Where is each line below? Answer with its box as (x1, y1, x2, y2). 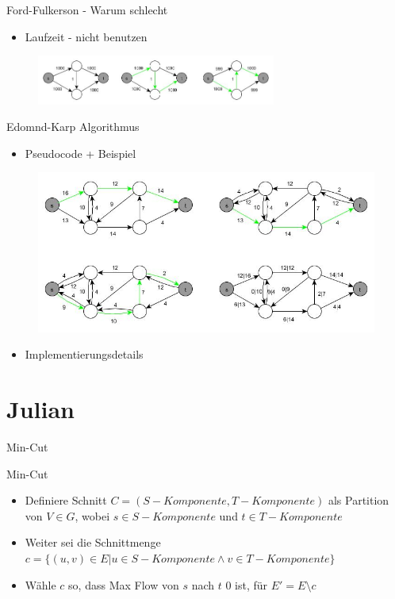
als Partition (328, 492, 389, 509)
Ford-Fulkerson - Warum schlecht (6, 2, 168, 17)
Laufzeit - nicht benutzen (25, 28, 148, 44)
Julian (6, 393, 75, 425)
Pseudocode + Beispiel (25, 144, 136, 161)
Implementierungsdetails (25, 346, 144, 363)
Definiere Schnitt (25, 492, 107, 509)
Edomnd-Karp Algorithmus (6, 118, 140, 135)
